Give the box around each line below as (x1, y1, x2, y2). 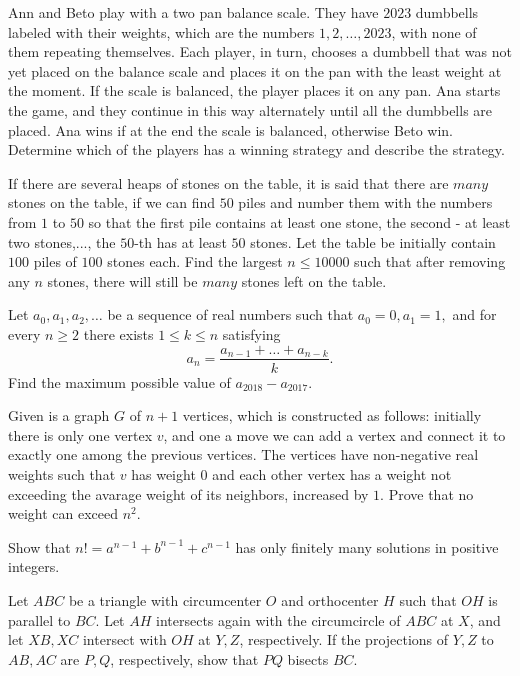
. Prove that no (380, 483, 474, 504)
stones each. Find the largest (107, 251, 283, 272)
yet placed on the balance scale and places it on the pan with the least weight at (8, 60, 502, 81)
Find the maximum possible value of (8, 371, 231, 392)
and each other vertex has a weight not (212, 463, 452, 484)
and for (452, 304, 497, 325)
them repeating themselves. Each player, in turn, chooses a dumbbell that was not (8, 41, 512, 62)
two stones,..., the (8, 231, 116, 252)
